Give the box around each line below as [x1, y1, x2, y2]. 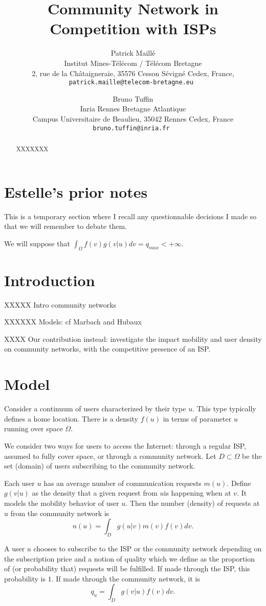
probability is [4, 573, 46, 584]
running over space [4, 423, 63, 434]
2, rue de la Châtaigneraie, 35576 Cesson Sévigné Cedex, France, [32, 67, 234, 78]
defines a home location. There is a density [4, 413, 138, 424]
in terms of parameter [163, 413, 232, 424]
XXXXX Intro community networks [4, 299, 117, 310]
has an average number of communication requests [43, 477, 202, 488]
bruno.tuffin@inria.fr [93, 124, 170, 132]
